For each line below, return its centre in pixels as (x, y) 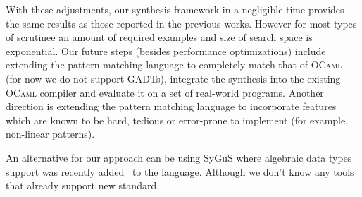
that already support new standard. (83, 185)
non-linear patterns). (50, 134)
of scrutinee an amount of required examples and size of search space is (159, 37)
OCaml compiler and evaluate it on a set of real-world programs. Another (165, 92)
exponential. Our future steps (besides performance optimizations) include (166, 50)
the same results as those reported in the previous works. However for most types (181, 23)
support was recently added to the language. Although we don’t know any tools (180, 171)
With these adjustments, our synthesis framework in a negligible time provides (175, 9)
